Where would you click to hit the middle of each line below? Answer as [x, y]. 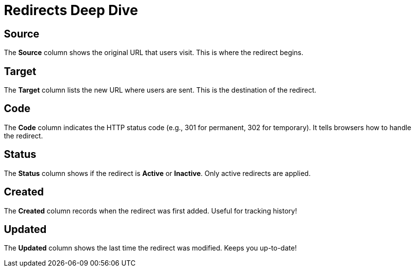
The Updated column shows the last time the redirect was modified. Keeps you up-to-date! [150, 248]
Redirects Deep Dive [71, 10]
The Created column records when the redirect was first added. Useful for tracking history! [150, 211]
